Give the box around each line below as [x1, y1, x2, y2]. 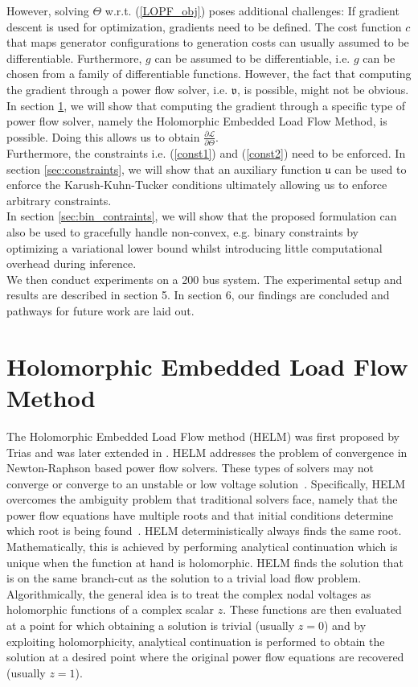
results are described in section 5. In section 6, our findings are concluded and [6, 286, 390, 303]
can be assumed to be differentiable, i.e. [154, 49, 350, 66]
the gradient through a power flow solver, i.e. [6, 80, 228, 97]
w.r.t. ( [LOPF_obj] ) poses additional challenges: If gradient [104, 2, 400, 19]
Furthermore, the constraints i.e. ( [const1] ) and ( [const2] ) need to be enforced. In [6, 145, 406, 162]
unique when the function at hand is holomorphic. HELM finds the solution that [6, 553, 404, 570]
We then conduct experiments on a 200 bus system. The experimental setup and [6, 270, 403, 287]
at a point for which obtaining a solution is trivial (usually [6, 617, 295, 634]
